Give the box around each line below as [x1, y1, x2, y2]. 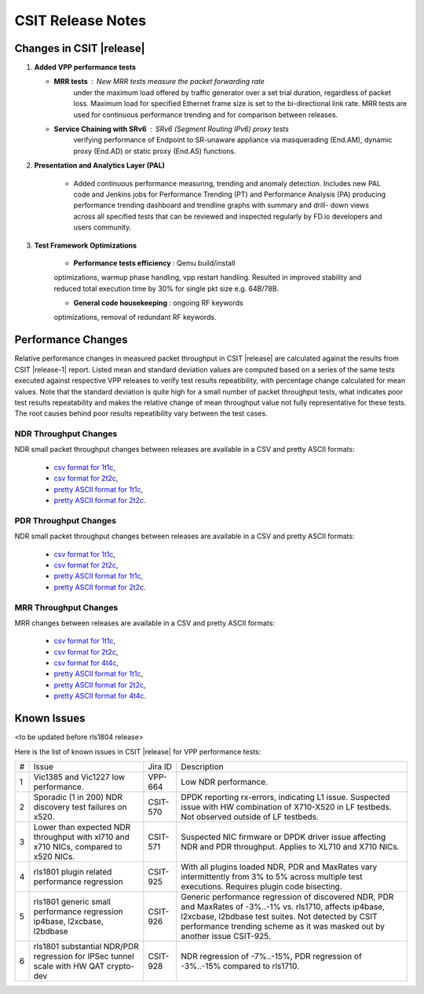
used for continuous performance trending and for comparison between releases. [73, 110, 338, 119]
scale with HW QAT [33, 960, 105, 971]
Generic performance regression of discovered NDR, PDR [181, 891, 394, 902]
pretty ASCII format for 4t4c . [53, 691, 147, 701]
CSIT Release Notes [14, 12, 147, 29]
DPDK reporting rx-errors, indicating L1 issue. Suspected [181, 791, 390, 802]
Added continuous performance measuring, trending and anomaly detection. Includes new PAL [73, 178, 381, 188]
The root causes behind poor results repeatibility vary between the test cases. [14, 409, 268, 418]
